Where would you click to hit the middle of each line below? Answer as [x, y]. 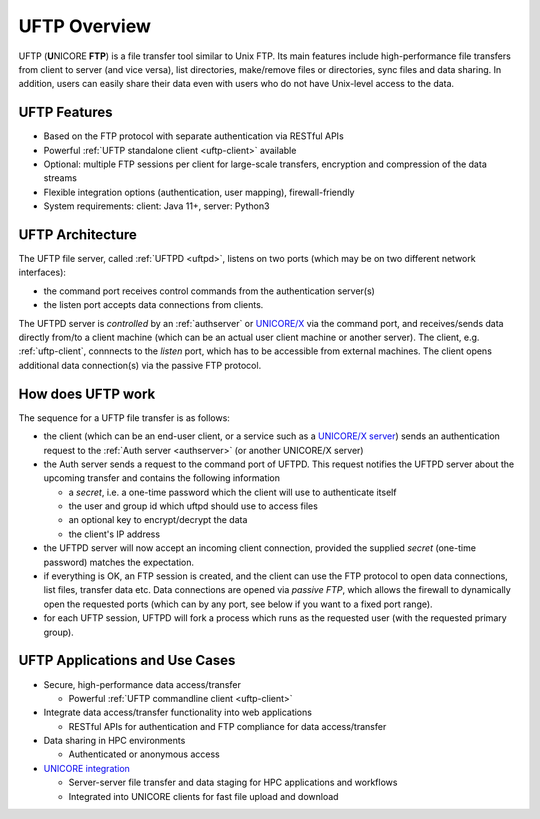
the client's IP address [114, 534]
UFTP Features [65, 112]
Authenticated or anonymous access [144, 754]
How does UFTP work [87, 393]
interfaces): [42, 272]
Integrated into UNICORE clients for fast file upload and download [203, 796]
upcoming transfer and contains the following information [161, 478]
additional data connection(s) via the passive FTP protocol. [140, 365]
